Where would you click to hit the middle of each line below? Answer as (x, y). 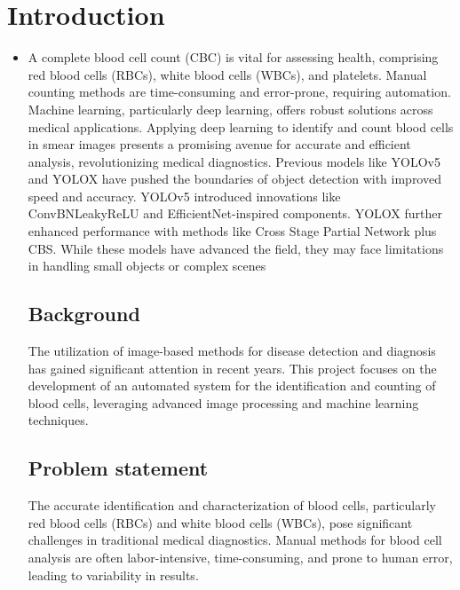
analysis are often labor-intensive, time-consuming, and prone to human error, (240, 557)
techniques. (58, 420)
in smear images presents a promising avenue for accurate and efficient (219, 144)
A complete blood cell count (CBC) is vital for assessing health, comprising (233, 57)
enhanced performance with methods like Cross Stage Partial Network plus (232, 231)
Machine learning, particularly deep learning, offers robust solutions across (230, 109)
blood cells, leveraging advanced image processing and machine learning (223, 402)
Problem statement (118, 468)
